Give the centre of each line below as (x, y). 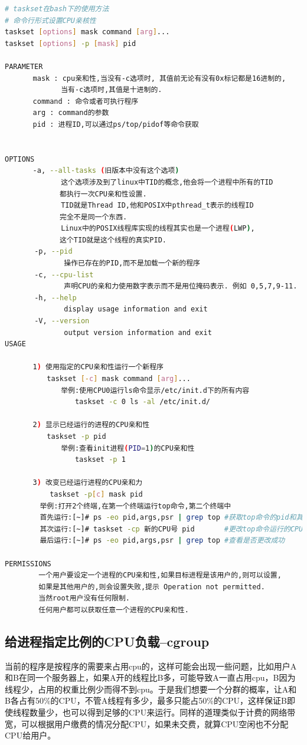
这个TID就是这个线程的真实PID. (113, 240)
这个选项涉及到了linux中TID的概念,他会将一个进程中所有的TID (167, 182)
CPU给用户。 (30, 735)
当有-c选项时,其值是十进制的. (112, 90)
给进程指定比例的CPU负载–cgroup (107, 641)
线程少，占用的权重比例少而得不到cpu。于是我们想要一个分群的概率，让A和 (151, 689)
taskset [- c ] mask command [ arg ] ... (119, 379)
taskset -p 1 (100, 460)
